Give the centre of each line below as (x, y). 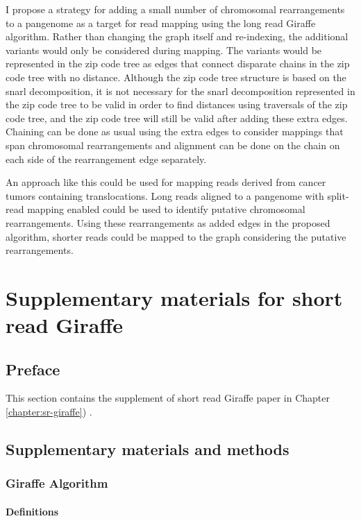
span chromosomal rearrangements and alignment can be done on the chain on (173, 145)
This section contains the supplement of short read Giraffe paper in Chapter (168, 398)
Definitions (32, 511)
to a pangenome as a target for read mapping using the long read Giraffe (161, 23)
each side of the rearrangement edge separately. (106, 159)
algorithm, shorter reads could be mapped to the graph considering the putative (176, 236)
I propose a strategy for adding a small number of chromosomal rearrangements (175, 9)
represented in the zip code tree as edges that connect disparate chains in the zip (178, 63)
